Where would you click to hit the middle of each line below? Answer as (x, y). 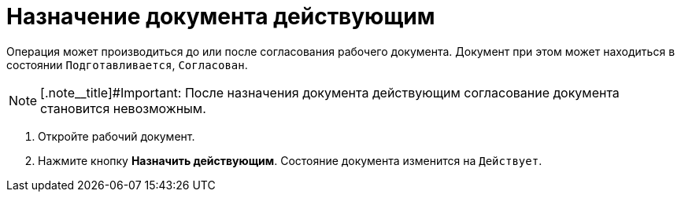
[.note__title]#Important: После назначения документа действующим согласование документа (330, 92)
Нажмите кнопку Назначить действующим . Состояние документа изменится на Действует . (290, 160)
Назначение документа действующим (221, 16)
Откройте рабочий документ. (117, 136)
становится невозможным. (123, 108)
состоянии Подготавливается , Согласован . (127, 64)
